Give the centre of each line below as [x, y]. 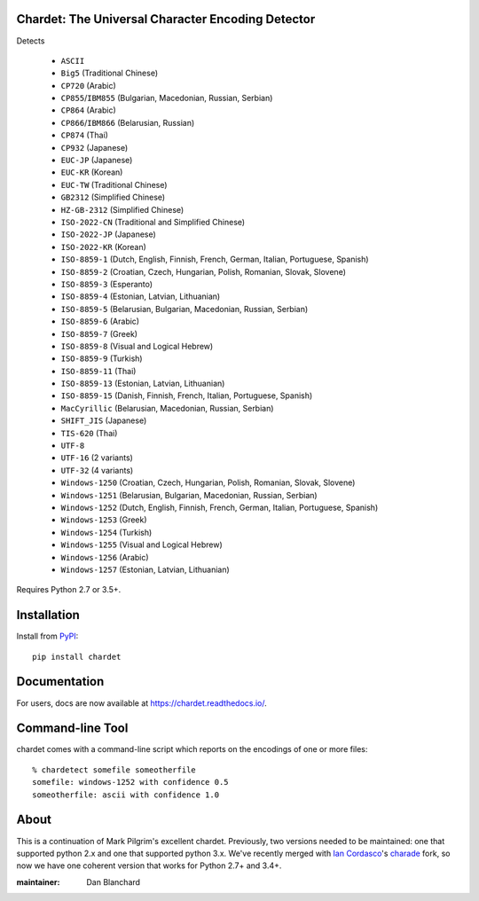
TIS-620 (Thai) [89, 433]
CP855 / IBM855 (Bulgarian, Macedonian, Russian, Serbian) [167, 98]
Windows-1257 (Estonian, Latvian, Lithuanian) [145, 569]
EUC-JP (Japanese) [97, 161]
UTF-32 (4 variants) [97, 470]
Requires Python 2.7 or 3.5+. [69, 590]
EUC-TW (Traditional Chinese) [114, 184]
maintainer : [38, 881]
